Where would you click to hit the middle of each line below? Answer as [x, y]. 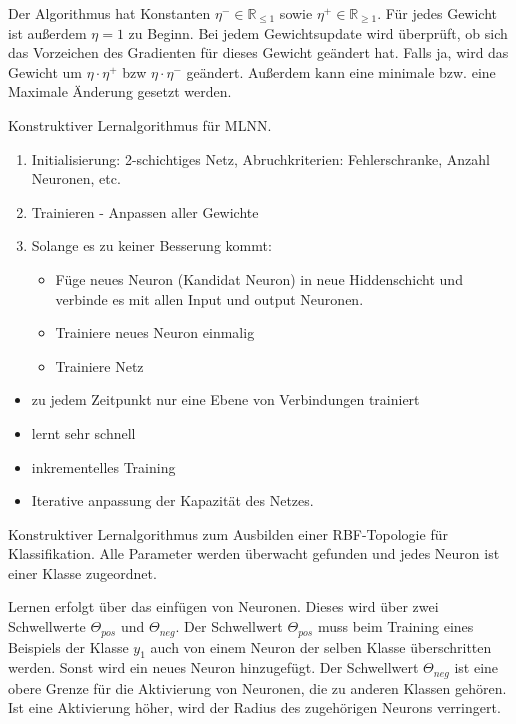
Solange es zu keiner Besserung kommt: [151, 245]
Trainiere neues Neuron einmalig [155, 332]
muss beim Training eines [395, 626]
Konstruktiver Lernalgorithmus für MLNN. [140, 124]
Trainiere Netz [99, 365]
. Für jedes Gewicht [437, 13]
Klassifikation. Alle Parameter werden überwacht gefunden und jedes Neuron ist [254, 553]
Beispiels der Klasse [68, 646]
